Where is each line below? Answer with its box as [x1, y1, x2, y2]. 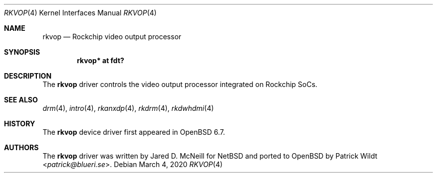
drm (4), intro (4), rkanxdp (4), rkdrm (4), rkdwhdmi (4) [42, 104, 214, 112]
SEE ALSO [4, 95, 38, 104]
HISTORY [4, 119, 35, 128]
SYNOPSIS [4, 48, 40, 56]
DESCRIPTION [4, 72, 52, 80]
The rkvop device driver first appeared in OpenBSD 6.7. [42, 128, 225, 136]
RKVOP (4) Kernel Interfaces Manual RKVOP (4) [4, 8, 157, 17]
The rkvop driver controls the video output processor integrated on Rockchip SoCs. [42, 80, 318, 88]
